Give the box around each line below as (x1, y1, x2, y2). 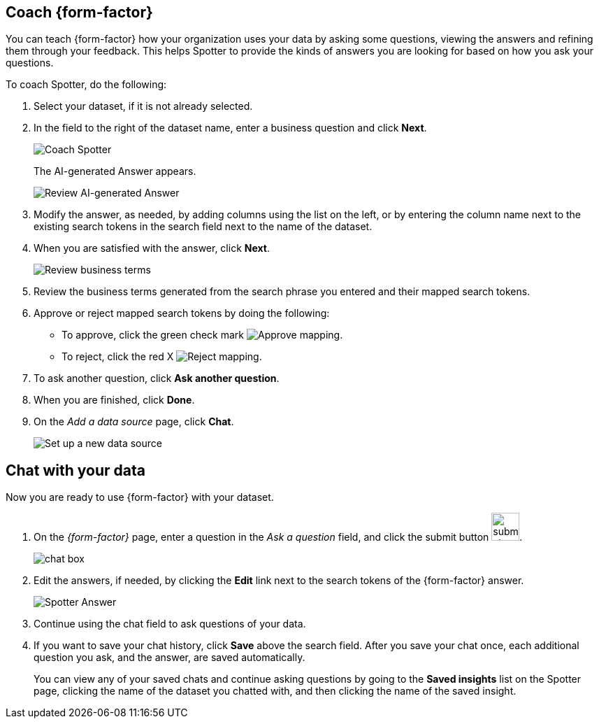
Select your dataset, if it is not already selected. (34, 100, 253, 113)
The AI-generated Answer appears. (34, 165, 196, 178)
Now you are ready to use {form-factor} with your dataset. (6, 491, 274, 504)
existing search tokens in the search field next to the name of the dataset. (34, 220, 373, 233)
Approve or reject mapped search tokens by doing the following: (34, 307, 330, 320)
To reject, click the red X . (62, 350, 262, 363)
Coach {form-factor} (6, 3, 153, 21)
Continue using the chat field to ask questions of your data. (34, 618, 306, 630)
